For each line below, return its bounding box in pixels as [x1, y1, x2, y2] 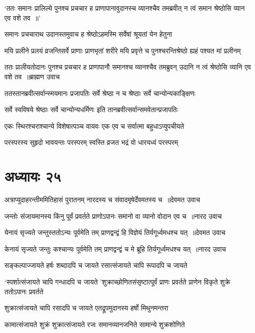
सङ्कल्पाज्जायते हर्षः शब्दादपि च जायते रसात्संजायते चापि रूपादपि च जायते [4, 260, 187, 270]
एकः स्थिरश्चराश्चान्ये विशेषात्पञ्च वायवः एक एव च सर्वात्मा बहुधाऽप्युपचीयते [4, 120, 184, 131]
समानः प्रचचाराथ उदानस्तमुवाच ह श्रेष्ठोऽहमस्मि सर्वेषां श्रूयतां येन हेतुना [4, 29, 172, 39]
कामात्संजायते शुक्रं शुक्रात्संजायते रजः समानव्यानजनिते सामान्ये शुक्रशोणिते [4, 319, 185, 329]
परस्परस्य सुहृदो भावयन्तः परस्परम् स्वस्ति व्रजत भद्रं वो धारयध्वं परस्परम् [4, 137, 178, 147]
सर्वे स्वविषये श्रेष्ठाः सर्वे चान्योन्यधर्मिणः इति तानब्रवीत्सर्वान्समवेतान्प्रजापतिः [4, 104, 178, 115]
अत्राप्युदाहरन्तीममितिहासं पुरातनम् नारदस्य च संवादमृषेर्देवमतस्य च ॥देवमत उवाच [4, 194, 200, 205]
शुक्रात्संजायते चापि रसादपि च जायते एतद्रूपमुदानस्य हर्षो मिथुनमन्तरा [4, 303, 169, 313]
